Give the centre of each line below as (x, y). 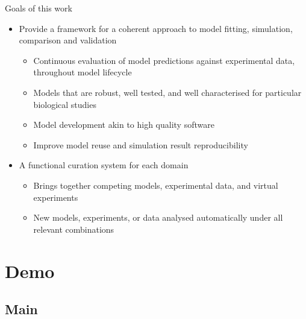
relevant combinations (74, 229)
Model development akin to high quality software (124, 125)
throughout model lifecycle (83, 72)
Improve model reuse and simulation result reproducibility (141, 144)
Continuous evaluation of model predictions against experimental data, (164, 60)
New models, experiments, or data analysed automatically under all (158, 217)
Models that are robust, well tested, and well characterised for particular (167, 92)
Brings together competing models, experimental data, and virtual (156, 185)
